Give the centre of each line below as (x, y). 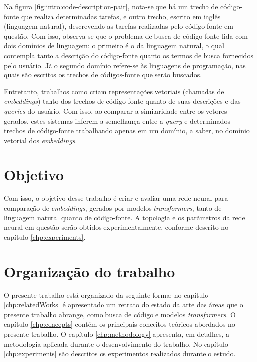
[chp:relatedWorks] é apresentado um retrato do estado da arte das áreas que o (124, 305)
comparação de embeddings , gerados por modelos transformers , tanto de (113, 208)
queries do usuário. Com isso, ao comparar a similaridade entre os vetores (116, 110)
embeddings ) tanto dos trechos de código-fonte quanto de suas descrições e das (122, 101)
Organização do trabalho (90, 271)
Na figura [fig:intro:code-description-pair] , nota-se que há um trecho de (111, 6)
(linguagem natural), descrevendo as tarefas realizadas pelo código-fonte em (119, 26)
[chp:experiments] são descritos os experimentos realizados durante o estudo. (120, 353)
